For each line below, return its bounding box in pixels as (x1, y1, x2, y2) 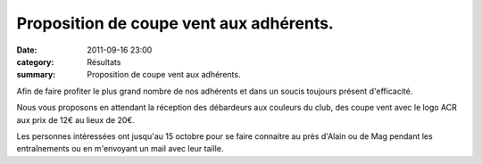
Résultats (87, 56, 121, 67)
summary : (16, 70, 56, 80)
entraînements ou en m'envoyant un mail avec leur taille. (16, 143, 224, 154)
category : (16, 56, 54, 67)
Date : (16, 45, 37, 55)
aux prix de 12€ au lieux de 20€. (16, 114, 136, 125)
